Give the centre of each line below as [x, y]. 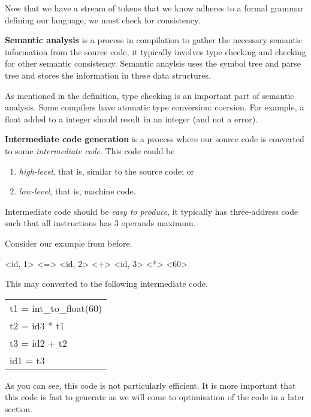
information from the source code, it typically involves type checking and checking [155, 51]
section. [19, 408]
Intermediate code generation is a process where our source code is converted [155, 139]
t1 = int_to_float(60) [56, 308]
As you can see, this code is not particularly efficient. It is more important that [150, 385]
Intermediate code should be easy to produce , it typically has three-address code [152, 211]
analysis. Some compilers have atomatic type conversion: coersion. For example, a [155, 107]
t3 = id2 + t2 [39, 343]
